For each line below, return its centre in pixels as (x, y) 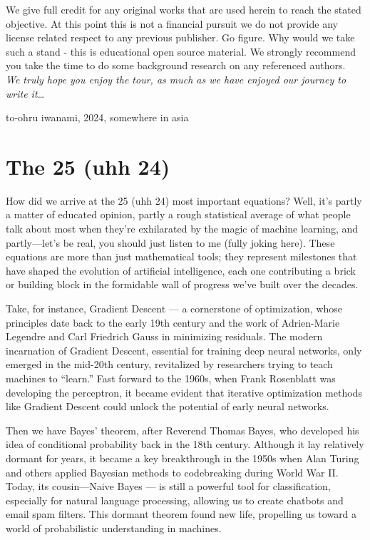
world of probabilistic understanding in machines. (114, 528)
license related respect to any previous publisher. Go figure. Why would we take (180, 37)
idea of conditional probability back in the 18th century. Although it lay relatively (185, 444)
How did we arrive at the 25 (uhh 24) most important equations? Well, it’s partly (184, 200)
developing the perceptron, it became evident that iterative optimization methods (184, 392)
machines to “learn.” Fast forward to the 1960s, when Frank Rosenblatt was (171, 378)
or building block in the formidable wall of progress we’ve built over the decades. (182, 284)
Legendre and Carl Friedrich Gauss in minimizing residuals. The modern (164, 336)
